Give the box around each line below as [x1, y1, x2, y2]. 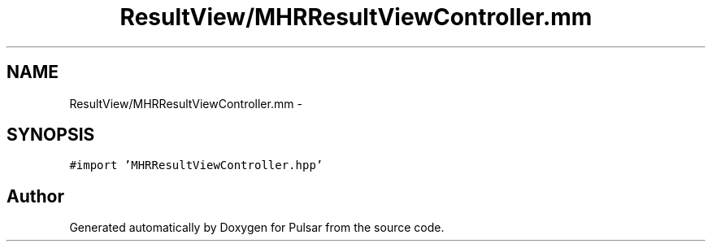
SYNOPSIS [7, 124, 95, 146]
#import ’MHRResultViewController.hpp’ [69, 159, 323, 172]
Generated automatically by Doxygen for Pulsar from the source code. [69, 220, 445, 235]
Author [7, 185, 64, 207]
